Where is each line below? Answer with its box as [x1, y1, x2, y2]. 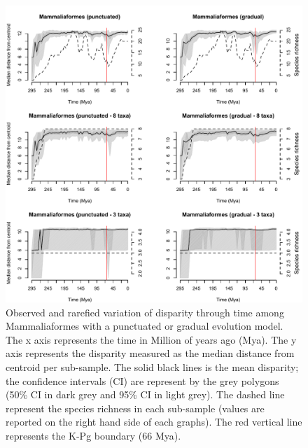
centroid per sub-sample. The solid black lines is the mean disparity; [6, 359, 299, 374]
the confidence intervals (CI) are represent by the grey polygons [6, 373, 279, 388]
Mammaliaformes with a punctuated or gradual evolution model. [6, 318, 283, 333]
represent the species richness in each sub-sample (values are [6, 400, 265, 415]
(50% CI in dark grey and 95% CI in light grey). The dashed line [6, 387, 285, 402]
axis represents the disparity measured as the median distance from [6, 346, 295, 360]
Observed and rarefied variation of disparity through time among [6, 304, 284, 319]
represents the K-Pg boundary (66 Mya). [6, 428, 181, 442]
